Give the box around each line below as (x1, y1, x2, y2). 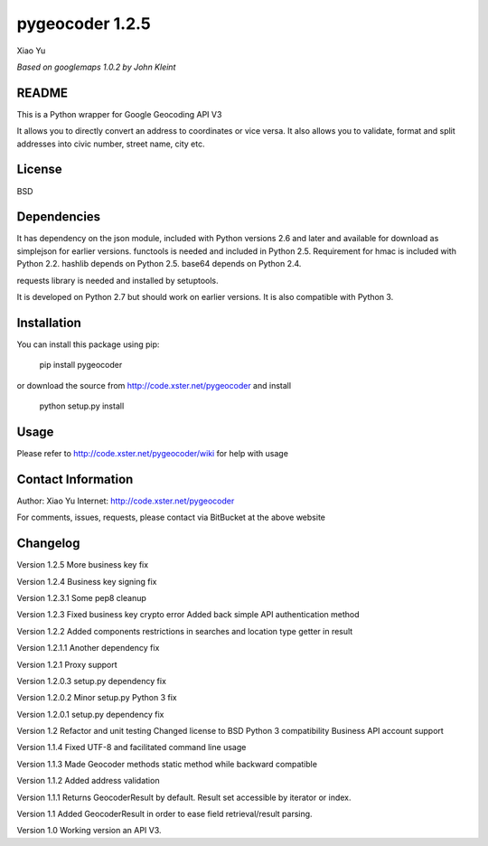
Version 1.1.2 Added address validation (16, 775, 160, 786)
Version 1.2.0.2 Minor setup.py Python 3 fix (16, 692, 178, 703)
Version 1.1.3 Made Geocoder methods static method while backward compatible (16, 758, 318, 769)
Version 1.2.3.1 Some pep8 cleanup (16, 592, 146, 603)
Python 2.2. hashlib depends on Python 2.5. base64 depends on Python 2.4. (16, 258, 302, 269)
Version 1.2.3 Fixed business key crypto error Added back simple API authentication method (16, 609, 361, 620)
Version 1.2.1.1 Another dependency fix (16, 643, 160, 653)
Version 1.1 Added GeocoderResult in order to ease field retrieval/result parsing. (16, 809, 313, 820)
